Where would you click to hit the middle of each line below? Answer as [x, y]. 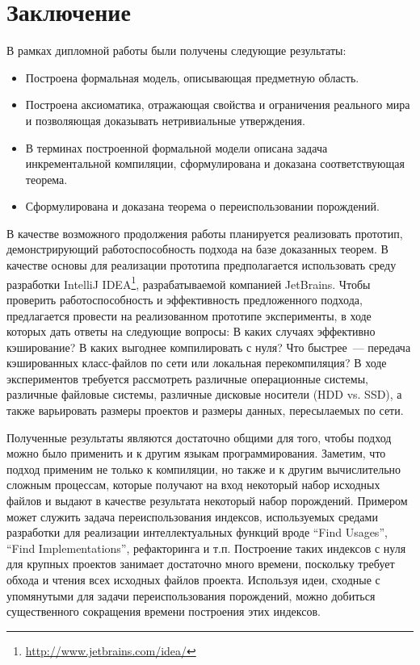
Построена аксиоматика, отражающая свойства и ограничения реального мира [218, 105]
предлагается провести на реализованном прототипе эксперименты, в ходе [189, 315]
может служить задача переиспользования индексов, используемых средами [192, 516]
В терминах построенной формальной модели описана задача [176, 147]
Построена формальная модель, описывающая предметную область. [192, 77]
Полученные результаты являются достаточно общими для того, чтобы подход [199, 437]
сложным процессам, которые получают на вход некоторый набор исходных [193, 485]
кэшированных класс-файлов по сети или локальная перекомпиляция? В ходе [197, 363]
